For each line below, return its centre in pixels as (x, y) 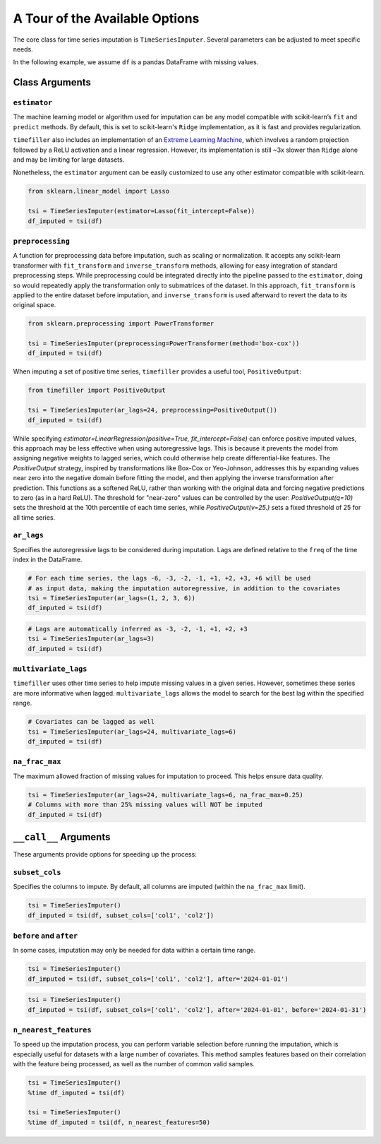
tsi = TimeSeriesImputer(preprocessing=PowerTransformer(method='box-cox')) (164, 344)
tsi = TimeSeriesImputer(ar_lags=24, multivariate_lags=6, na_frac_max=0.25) (165, 795)
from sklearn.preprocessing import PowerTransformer (121, 324)
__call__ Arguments (62, 837)
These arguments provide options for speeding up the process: (105, 854)
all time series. (34, 517)
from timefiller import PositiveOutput (97, 391)
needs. (23, 49)
